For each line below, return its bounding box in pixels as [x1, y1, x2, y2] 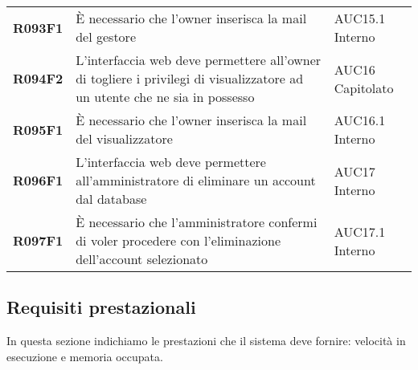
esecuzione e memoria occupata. [6, 348, 163, 364]
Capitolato [334, 78, 394, 97]
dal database [76, 189, 147, 208]
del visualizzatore [76, 129, 173, 148]
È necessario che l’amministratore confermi [76, 213, 318, 231]
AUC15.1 [334, 9, 386, 27]
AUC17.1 [334, 222, 386, 241]
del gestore [76, 27, 136, 46]
